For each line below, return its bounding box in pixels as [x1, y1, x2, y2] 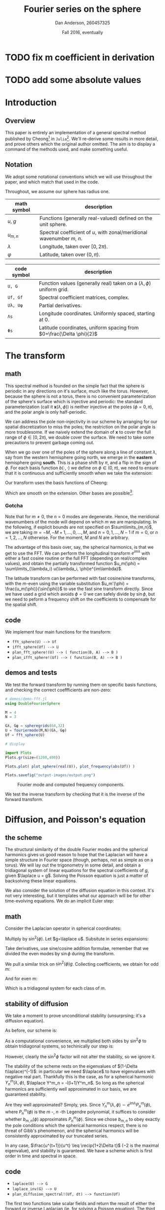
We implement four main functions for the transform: [5, 629, 111, 635]
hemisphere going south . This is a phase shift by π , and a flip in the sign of [5, 459, 157, 465]
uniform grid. [39, 286, 69, 293]
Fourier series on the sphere [24, 3, 141, 15]
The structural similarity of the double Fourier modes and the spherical [5, 846, 148, 852]
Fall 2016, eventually [62, 29, 103, 35]
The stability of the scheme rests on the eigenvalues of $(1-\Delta [5, 1063, 137, 1069]
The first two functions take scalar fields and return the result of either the [5, 1201, 155, 1207]
